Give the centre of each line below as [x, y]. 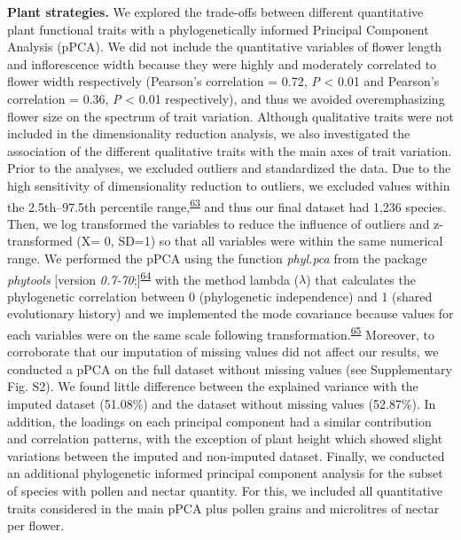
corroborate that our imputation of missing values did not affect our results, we [223, 352]
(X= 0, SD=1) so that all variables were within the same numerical [260, 241]
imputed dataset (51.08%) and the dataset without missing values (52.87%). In [222, 404]
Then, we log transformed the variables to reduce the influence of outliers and [219, 223]
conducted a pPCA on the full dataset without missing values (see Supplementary [230, 368]
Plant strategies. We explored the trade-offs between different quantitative [215, 12]
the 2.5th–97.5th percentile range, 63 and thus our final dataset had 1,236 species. [227, 205]
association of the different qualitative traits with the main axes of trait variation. [230, 150]
